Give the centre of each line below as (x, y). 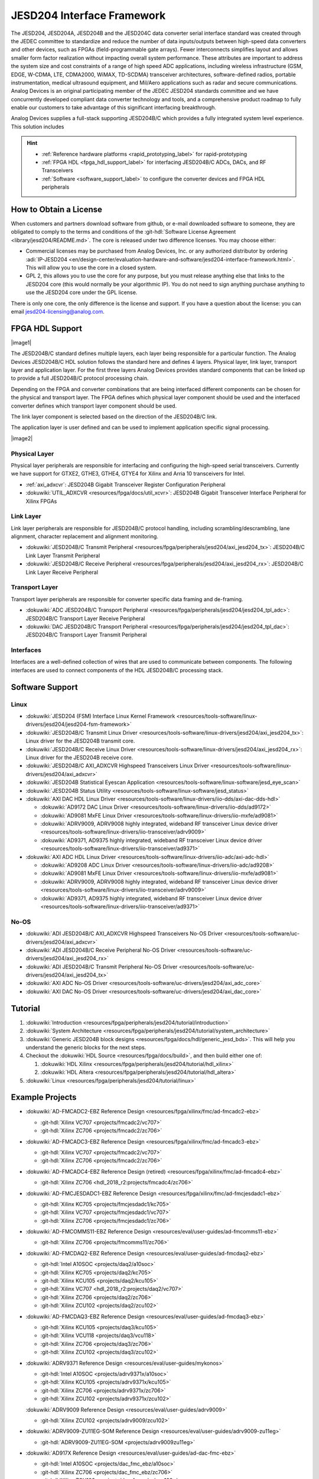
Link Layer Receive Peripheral (62, 572)
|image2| (22, 438)
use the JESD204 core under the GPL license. (82, 292)
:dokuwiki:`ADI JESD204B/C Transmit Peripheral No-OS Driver (102, 967)
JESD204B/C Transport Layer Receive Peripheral (85, 618)
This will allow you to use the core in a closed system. (91, 268)
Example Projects (44, 1097)
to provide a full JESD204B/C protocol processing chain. (80, 378)
